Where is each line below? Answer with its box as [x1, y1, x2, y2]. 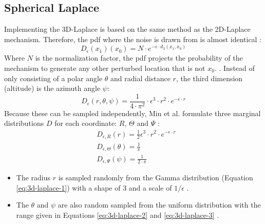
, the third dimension [176, 72, 243, 83]
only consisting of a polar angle [4, 72, 103, 83]
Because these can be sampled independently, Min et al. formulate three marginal [4, 107, 261, 118]
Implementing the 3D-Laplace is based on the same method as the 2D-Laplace [4, 24, 251, 34]
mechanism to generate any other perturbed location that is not [4, 63, 205, 73]
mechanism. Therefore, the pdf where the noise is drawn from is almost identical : [4, 33, 262, 44]
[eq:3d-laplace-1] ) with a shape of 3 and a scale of [16, 182, 172, 193]
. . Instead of [214, 63, 255, 73]
